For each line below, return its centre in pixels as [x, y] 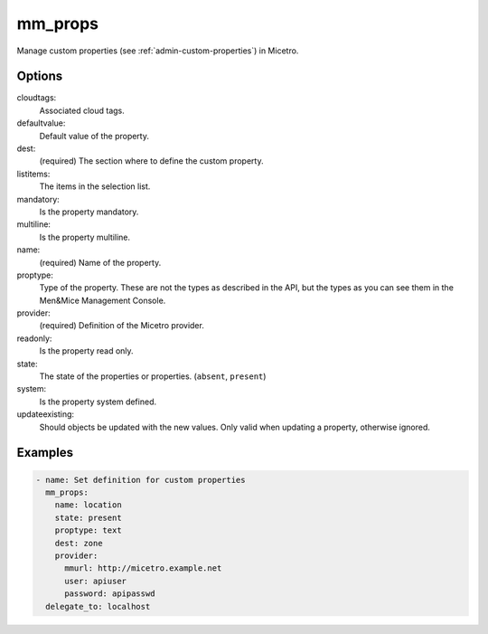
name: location [88, 505]
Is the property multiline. [85, 237]
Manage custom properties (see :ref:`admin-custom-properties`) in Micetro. [158, 51]
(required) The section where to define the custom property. [151, 161]
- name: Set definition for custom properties [141, 480]
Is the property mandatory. [89, 212]
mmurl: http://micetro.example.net [143, 568]
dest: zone [79, 543]
